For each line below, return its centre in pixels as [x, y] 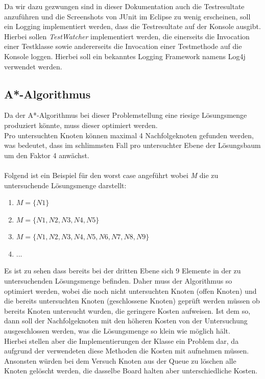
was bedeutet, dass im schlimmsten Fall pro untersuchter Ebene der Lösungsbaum [132, 145]
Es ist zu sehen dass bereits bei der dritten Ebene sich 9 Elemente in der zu [123, 271]
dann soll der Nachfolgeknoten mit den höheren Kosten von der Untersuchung [126, 321]
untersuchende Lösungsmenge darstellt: [65, 185]
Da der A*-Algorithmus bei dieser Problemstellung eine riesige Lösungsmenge [126, 115]
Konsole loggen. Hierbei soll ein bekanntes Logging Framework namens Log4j [125, 56]
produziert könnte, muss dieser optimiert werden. [81, 125]
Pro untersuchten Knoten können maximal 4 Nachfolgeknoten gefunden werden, [129, 135]
